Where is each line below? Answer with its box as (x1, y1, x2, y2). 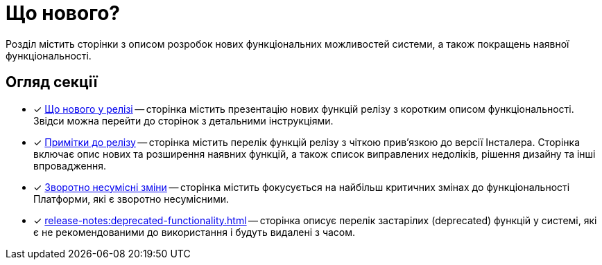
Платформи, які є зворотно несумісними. (33, 192, 230, 205)
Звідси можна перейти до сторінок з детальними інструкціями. (33, 114, 334, 127)
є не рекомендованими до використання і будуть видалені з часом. (33, 226, 356, 238)
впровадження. (33, 159, 106, 172)
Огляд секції (6, 73, 98, 91)
